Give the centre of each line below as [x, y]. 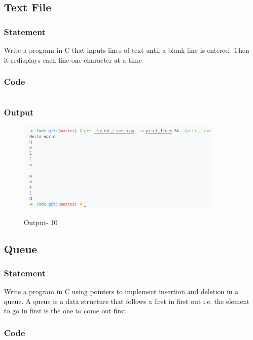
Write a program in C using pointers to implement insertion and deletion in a [121, 291]
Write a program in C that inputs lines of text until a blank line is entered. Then [127, 50]
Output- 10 [41, 222]
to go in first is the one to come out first [65, 311]
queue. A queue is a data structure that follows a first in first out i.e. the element [127, 301]
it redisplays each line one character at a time [73, 59]
